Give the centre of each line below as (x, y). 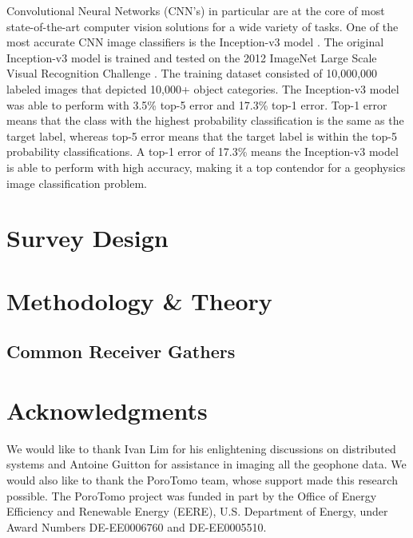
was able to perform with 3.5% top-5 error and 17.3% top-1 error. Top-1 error (197, 104)
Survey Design (87, 238)
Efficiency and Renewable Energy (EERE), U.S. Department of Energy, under (197, 511)
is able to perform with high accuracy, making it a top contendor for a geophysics (206, 167)
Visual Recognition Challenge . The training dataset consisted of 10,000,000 (192, 73)
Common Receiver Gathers (121, 351)
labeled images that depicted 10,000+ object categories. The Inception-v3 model (203, 88)
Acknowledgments (107, 410)
